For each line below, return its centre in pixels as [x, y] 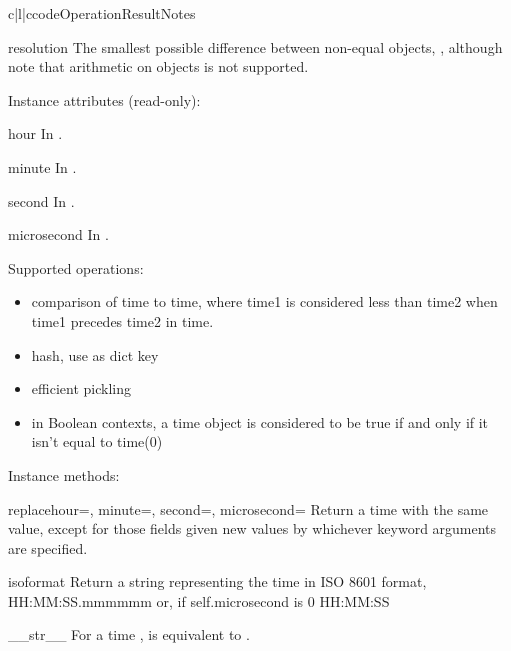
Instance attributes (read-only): [104, 99]
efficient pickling [81, 388]
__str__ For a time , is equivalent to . [129, 634]
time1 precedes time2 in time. [122, 320]
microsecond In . [58, 234]
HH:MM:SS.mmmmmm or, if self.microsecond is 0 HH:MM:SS [199, 600]
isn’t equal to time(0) [97, 441]
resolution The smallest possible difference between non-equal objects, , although [255, 46]
